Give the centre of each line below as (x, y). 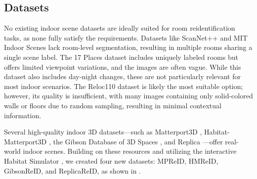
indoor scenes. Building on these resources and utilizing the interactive (130, 151)
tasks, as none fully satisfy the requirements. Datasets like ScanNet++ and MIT (126, 37)
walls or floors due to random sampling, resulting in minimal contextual (113, 105)
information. (23, 115)
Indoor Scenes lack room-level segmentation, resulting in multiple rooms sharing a (128, 47)
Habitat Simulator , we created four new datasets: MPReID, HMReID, (111, 160)
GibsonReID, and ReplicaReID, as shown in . (73, 170)
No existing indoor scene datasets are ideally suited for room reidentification (120, 28)
